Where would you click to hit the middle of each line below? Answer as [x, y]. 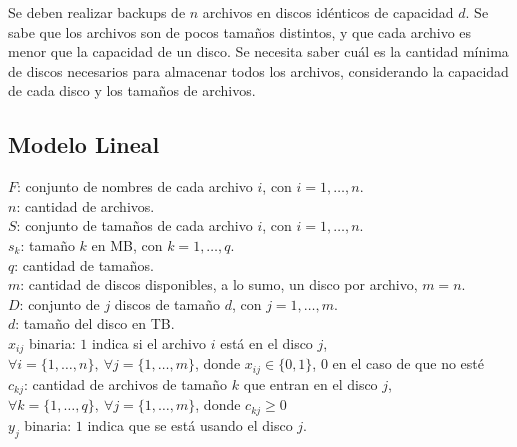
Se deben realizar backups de [97, 12]
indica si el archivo [149, 342]
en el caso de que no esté [408, 363]
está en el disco [266, 342]
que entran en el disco [310, 383]
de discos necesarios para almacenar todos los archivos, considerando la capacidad [258, 70]
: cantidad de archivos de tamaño [126, 383]
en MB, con [127, 244]
